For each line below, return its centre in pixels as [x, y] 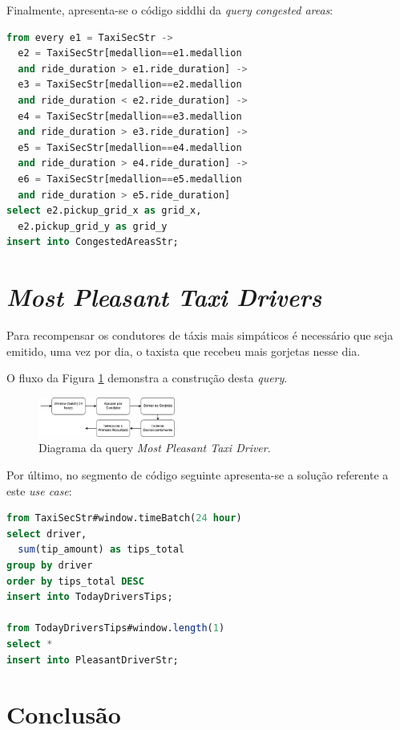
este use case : [39, 490]
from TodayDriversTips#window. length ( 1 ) [116, 628]
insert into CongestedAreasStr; [93, 242]
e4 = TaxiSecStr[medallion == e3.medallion [130, 116]
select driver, [47, 534]
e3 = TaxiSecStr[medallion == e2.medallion [130, 85]
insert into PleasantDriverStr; [93, 660]
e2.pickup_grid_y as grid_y [93, 226]
